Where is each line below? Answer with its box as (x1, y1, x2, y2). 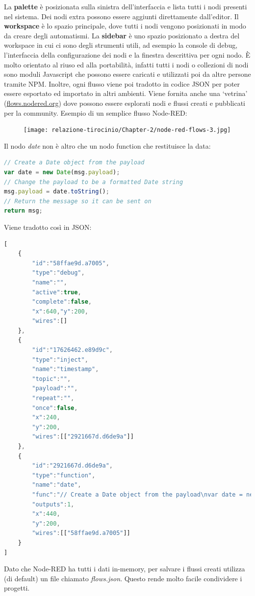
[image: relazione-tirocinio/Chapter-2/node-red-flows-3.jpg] (24, 126, 231, 134)
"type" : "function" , (32, 471, 96, 479)
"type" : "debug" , (32, 269, 85, 277)
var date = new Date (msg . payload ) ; (4, 168, 120, 176)
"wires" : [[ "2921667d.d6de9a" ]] (32, 433, 134, 440)
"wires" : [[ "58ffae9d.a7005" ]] (32, 530, 130, 537)
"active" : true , (32, 288, 81, 296)
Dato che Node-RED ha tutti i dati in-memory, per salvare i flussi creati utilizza (4, 564, 245, 574)
